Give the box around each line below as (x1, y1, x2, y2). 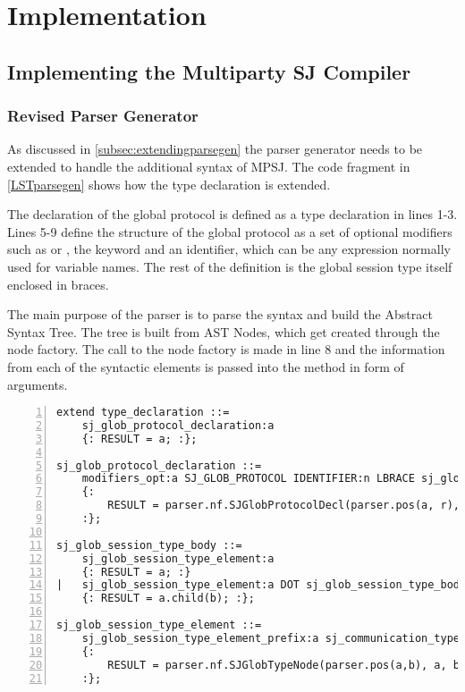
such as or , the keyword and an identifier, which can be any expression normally (7, 240, 451, 258)
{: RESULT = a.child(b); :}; (81, 592, 255, 605)
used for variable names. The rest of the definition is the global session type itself (7, 257, 452, 275)
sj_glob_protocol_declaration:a (81, 418, 275, 432)
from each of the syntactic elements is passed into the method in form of (7, 357, 404, 376)
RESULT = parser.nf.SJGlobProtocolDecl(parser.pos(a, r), (107, 499, 461, 512)
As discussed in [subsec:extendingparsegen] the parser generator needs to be (7, 139, 423, 158)
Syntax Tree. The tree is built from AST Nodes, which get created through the (7, 322, 440, 341)
